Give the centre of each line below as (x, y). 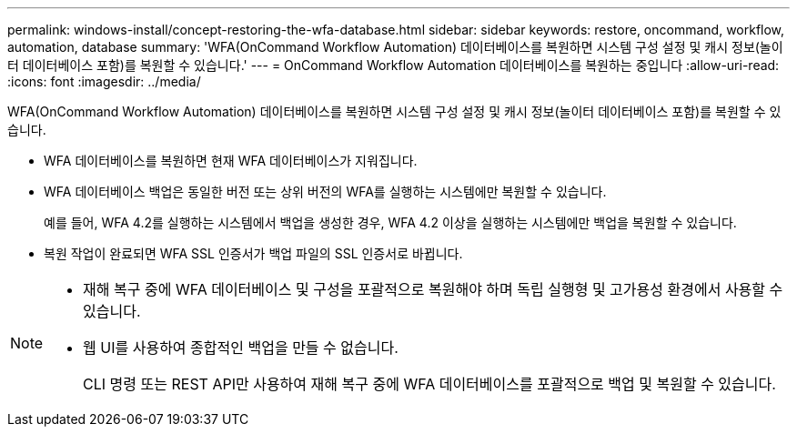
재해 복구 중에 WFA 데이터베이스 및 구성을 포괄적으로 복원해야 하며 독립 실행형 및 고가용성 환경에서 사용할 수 (433, 289)
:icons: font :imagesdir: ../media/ (104, 81)
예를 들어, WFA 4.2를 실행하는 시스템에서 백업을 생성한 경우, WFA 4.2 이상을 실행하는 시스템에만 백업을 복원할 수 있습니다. (390, 222)
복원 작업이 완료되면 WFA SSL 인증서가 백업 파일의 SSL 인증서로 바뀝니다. (253, 253)
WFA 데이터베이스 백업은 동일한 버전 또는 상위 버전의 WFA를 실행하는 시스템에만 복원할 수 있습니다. (325, 192)
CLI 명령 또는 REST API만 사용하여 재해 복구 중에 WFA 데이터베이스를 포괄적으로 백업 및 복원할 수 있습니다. (429, 384)
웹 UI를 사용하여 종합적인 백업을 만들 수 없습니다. (241, 348)
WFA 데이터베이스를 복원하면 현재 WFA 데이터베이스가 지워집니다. (231, 161)
